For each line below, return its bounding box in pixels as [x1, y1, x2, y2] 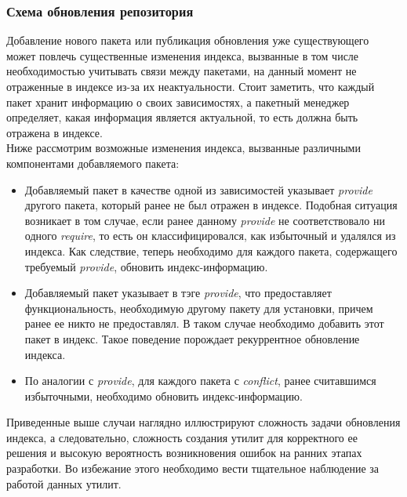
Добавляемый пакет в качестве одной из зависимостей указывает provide [24, 181, 372, 198]
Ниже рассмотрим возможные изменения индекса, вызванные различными [6, 140, 361, 156]
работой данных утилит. [6, 475, 122, 492]
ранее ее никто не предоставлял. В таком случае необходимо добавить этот [24, 315, 384, 332]
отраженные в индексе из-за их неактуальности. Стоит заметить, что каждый [6, 78, 375, 94]
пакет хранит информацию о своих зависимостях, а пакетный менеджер [6, 93, 350, 110]
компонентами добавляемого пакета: [6, 154, 180, 171]
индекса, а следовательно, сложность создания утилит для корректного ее [6, 429, 358, 445]
